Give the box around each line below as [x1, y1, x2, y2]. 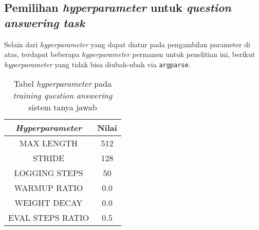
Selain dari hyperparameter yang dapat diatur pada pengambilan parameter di [4, 39, 250, 49]
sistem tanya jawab [28, 101, 97, 113]
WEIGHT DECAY [14, 197, 83, 209]
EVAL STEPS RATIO [8, 212, 89, 224]
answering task [4, 14, 85, 30]
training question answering [13, 89, 113, 102]
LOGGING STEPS [14, 167, 83, 179]
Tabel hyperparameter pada [13, 78, 112, 90]
